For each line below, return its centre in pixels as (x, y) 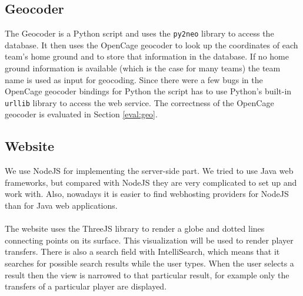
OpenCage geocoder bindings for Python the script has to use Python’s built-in (148, 91)
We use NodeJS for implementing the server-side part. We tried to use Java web (149, 171)
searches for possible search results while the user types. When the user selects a (149, 263)
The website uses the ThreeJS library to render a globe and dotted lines (135, 228)
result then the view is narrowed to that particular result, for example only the (147, 274)
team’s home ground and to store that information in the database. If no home (147, 56)
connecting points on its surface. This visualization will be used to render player (149, 240)
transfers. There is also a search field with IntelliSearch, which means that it (142, 251)
